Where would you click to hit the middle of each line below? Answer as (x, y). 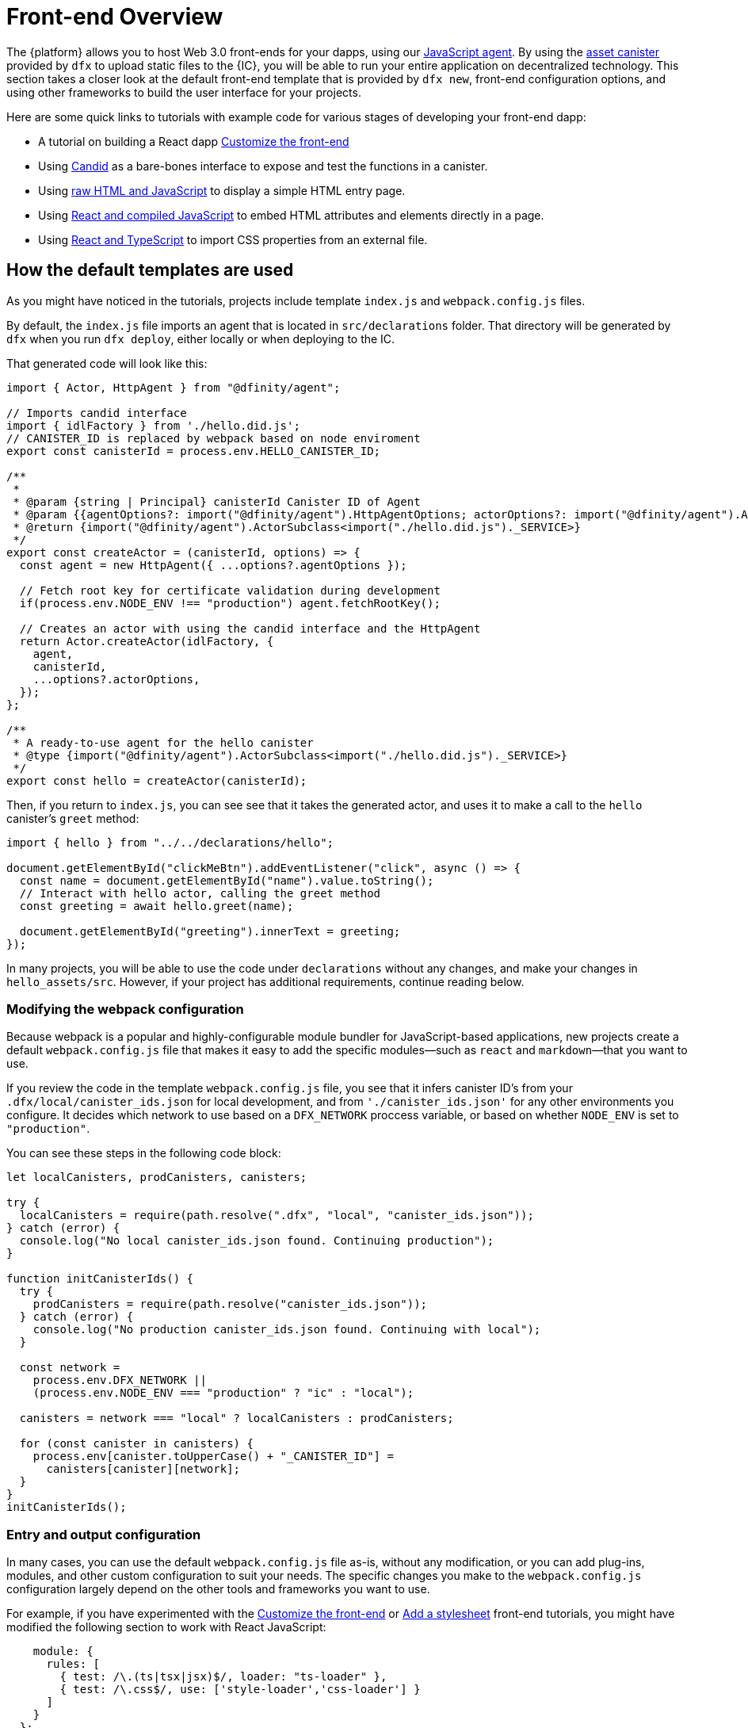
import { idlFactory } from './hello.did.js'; (153, 425)
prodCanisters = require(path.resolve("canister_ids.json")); (230, 1304)
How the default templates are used (150, 270)
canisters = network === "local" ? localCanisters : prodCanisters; (237, 1418)
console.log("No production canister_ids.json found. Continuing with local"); (287, 1330)
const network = (70, 1368)
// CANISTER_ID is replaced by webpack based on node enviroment (214, 438)
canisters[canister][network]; (143, 1469)
